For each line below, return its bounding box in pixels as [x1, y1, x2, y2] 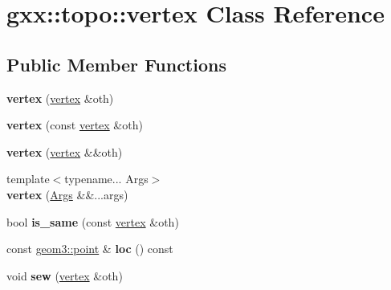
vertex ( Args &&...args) [6, 186, 128, 202]
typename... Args [64, 170, 149, 187]
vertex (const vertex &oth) [6, 116, 143, 133]
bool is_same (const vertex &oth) [6, 213, 179, 230]
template [6, 170, 50, 187]
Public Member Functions [6, 51, 226, 76]
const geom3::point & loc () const [6, 240, 173, 257]
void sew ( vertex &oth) [6, 267, 123, 284]
